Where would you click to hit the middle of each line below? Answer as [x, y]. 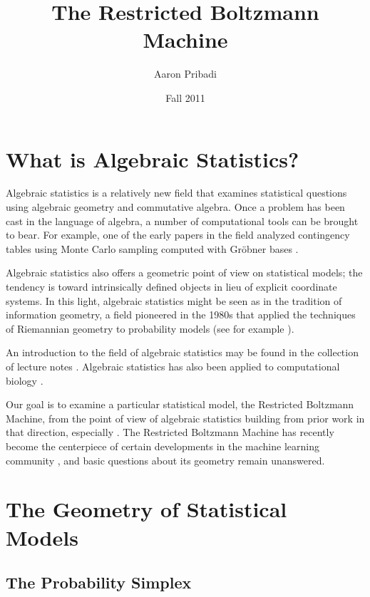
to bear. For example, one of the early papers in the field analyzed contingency [178, 235]
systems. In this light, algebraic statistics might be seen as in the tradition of [174, 300]
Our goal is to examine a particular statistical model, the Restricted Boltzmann [180, 404]
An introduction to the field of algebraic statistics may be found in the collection [182, 352]
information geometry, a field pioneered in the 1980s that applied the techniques [181, 315]
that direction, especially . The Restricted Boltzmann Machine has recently [170, 432]
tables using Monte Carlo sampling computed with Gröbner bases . [152, 248]
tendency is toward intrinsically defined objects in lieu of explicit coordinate [171, 286]
